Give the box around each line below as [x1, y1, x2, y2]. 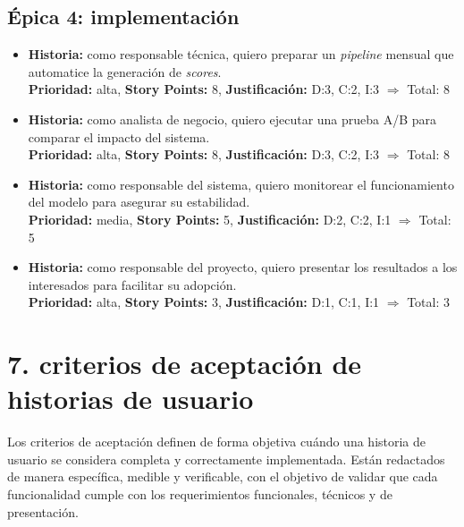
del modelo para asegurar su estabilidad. [28, 192, 250, 211]
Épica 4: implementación [7, 3, 240, 30]
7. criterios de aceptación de [7, 345, 362, 382]
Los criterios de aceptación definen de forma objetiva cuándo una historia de [7, 432, 426, 451]
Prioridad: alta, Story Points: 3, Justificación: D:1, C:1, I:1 [28, 293, 380, 311]
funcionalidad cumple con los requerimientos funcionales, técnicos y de [7, 485, 392, 504]
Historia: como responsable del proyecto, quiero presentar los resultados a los [28, 258, 458, 276]
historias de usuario [7, 380, 254, 417]
